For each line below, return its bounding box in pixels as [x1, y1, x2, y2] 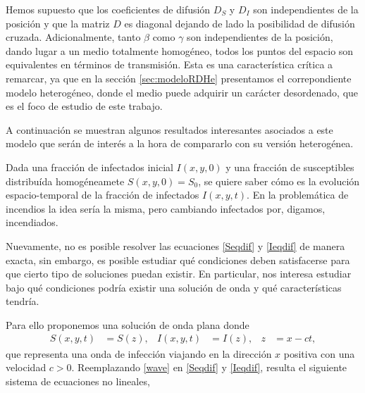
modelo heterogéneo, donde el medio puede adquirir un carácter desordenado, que [6, 85, 359, 99]
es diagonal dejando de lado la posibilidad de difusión [124, 15, 355, 30]
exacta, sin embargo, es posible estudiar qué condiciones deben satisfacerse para [6, 252, 350, 267]
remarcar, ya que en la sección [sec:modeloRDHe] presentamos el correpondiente [6, 70, 352, 85]
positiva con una [283, 346, 355, 361]
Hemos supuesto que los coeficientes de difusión [6, 2, 211, 16]
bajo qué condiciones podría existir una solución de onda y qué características [6, 280, 342, 294]
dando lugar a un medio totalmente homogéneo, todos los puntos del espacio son [6, 43, 354, 58]
